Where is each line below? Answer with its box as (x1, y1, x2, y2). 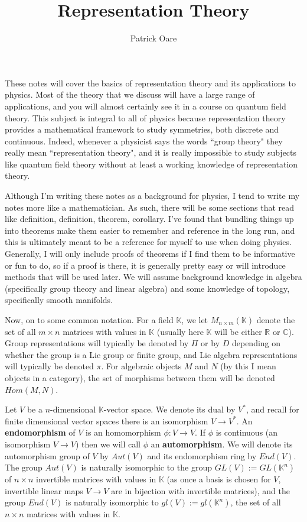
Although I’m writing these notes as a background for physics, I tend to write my (5, 189, 300, 202)
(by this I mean (220, 360, 276, 372)
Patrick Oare (130, 32, 177, 44)
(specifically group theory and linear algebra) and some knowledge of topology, (5, 282, 290, 294)
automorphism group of (5, 449, 90, 462)
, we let (181, 314, 208, 326)
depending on (231, 337, 281, 349)
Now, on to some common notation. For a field (5, 314, 174, 326)
